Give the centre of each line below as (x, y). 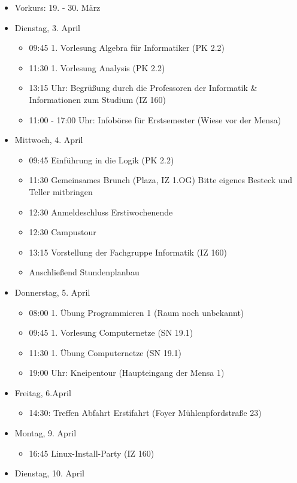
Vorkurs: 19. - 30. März (57, 7)
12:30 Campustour (63, 232)
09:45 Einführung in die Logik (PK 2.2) (101, 160)
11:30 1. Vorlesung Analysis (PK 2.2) (97, 67)
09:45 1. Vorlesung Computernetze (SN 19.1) (111, 332)
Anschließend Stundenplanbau (84, 272)
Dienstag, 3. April (48, 27)
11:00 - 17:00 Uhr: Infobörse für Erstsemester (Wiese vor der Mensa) (155, 119)
